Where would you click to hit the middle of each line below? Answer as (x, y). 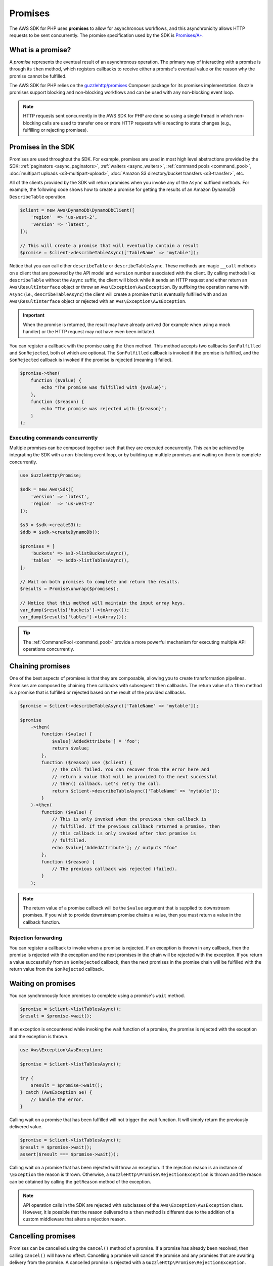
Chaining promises (40, 666)
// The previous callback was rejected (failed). (115, 869)
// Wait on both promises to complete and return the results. (100, 582)
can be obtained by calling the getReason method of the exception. (80, 1181)
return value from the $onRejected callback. (57, 969)
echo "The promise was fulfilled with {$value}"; (104, 388)
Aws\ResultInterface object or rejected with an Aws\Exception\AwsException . (98, 301)
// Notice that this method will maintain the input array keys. (103, 603)
